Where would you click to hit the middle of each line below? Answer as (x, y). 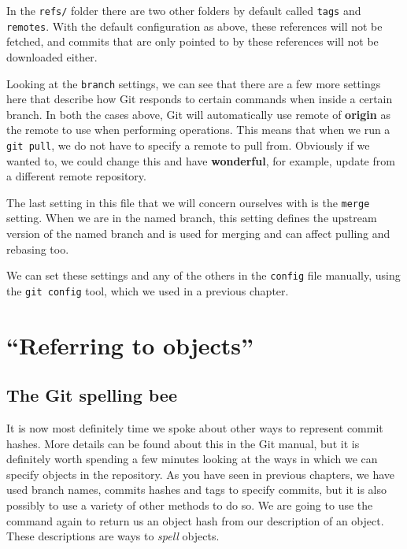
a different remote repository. (76, 176)
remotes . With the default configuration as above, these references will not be (194, 26)
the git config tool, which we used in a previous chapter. (148, 290)
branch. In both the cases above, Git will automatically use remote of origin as (198, 114)
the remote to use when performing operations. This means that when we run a (198, 130)
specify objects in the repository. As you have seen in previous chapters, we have (200, 474)
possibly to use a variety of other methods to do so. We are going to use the (190, 505)
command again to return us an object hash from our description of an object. (195, 520)
